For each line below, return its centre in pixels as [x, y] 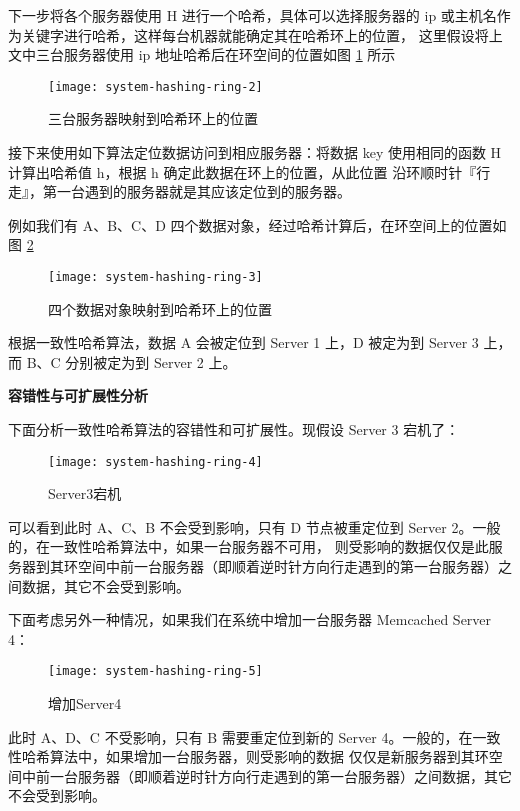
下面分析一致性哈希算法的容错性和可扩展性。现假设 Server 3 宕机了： [234, 429]
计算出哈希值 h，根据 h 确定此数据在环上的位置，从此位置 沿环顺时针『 [242, 171]
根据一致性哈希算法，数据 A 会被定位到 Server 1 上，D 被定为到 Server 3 [243, 342]
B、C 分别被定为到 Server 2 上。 [131, 361]
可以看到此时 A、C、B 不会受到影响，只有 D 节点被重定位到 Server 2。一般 [254, 526]
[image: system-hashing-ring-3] [155, 277]
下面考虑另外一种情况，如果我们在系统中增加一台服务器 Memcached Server [250, 619]
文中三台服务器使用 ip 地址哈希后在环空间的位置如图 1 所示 [202, 54]
